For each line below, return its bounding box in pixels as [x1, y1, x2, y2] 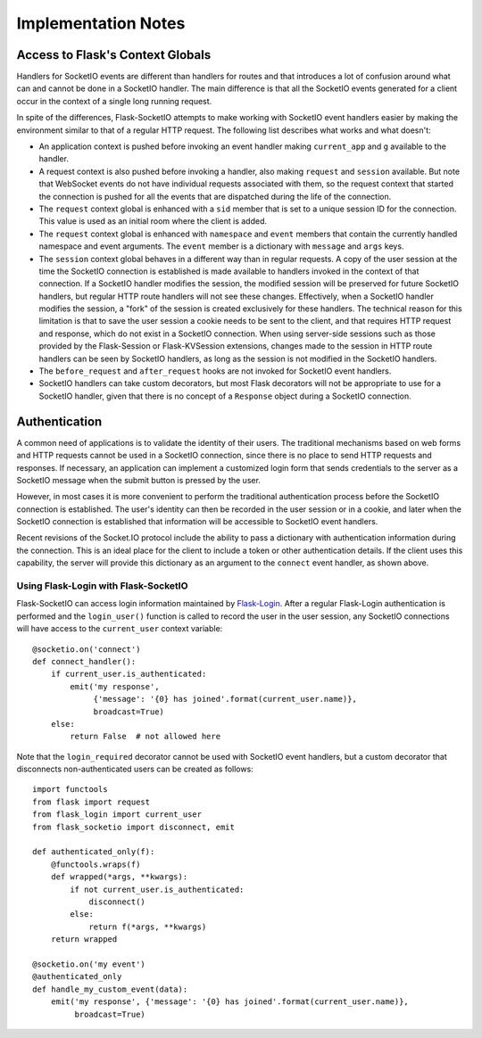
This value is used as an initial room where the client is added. [38, 216, 268, 227]
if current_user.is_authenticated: [50, 669, 207, 680]
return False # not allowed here [70, 731, 221, 742]
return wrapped [50, 935, 118, 944]
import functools [32, 785, 108, 795]
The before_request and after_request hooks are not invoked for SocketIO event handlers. [38, 366, 392, 376]
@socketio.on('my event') [32, 959, 146, 969]
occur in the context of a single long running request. [16, 95, 212, 106]
